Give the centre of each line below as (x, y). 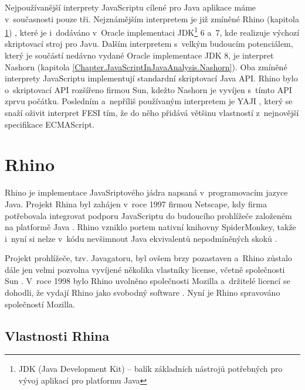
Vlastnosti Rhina (57, 335)
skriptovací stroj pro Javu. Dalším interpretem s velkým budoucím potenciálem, (149, 44)
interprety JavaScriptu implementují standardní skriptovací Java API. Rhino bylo (151, 78)
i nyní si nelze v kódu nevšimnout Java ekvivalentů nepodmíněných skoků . (141, 238)
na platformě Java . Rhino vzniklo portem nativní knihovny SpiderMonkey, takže (150, 227)
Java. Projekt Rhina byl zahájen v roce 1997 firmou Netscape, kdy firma (136, 203)
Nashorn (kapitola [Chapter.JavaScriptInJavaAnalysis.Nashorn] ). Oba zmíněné (146, 66)
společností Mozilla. (40, 304)
